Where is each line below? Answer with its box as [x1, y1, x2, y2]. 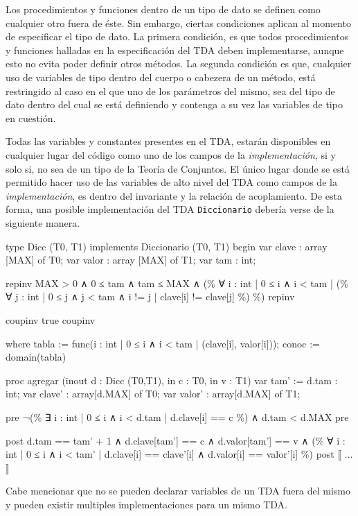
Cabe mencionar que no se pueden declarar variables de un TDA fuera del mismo [6, 483, 350, 498]
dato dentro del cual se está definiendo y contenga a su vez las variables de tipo [6, 97, 343, 112]
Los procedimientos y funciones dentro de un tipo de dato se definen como [6, 2, 321, 16]
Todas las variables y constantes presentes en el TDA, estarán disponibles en [6, 134, 331, 148]
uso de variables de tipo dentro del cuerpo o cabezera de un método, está [6, 69, 316, 84]
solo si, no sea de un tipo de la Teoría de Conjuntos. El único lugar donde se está [6, 161, 350, 175]
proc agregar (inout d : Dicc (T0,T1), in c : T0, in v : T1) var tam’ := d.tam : [6, 372, 338, 387]
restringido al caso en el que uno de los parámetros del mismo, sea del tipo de [6, 83, 335, 98]
